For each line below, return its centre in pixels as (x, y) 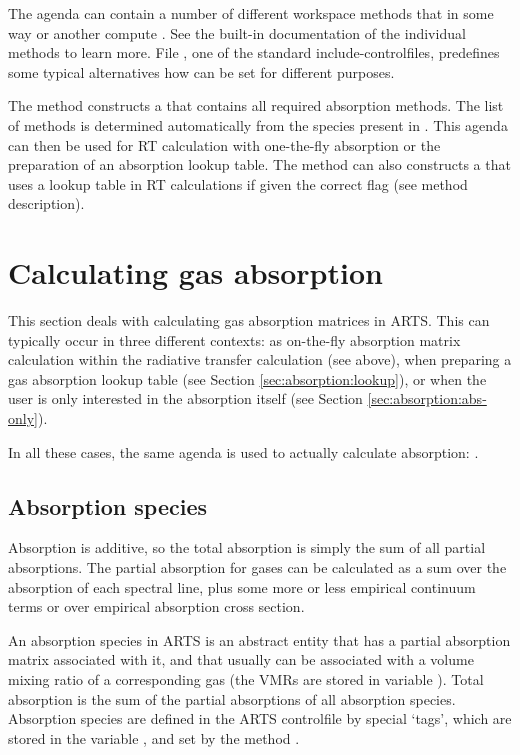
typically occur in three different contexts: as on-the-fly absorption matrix (234, 339)
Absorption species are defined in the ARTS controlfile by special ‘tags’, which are (260, 718)
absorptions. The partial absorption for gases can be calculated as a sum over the (257, 567)
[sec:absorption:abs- (427, 398)
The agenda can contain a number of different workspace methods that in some (251, 13)
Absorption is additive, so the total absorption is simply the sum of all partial (247, 547)
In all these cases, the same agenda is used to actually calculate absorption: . (243, 451)
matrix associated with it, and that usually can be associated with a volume (241, 659)
